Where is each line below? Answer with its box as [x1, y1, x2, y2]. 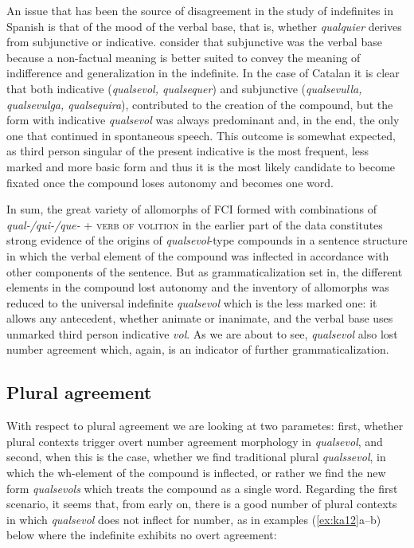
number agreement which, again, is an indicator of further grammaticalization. [6, 341, 389, 358]
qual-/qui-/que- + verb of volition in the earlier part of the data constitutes [6, 216, 383, 233]
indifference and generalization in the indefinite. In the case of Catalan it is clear [6, 65, 400, 81]
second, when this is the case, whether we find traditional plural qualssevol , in [6, 448, 386, 465]
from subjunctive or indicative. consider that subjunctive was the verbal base [6, 33, 382, 50]
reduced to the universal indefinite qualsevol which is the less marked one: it [6, 294, 377, 311]
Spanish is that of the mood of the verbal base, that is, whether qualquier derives [6, 18, 402, 34]
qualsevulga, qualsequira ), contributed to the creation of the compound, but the [6, 96, 393, 112]
